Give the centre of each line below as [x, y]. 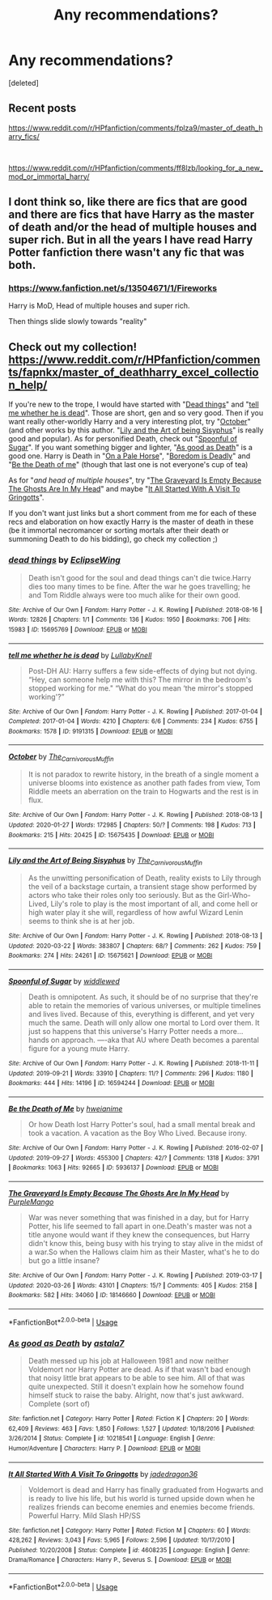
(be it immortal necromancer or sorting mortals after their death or [119, 530]
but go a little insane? [64, 1260]
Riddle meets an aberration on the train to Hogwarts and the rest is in [143, 792]
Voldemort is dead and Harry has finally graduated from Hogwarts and [146, 1489]
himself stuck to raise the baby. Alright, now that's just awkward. [136, 1395]
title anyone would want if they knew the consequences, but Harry [139, 1234]
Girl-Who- [234, 896]
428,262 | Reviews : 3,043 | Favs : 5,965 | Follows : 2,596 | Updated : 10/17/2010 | [121, 1540]
